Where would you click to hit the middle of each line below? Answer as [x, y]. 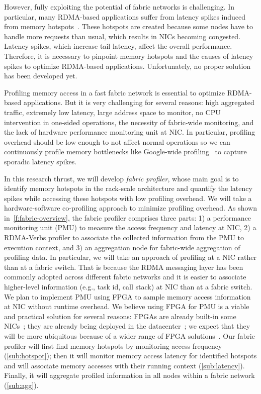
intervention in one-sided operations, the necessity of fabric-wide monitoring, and [129, 122]
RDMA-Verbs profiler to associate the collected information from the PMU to [124, 237]
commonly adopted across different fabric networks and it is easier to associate [125, 277]
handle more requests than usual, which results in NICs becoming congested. [122, 36]
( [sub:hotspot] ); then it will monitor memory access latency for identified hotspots [130, 356]
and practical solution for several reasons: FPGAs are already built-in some [120, 316]
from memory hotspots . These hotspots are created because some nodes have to [128, 26]
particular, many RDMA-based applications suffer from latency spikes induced [125, 16]
